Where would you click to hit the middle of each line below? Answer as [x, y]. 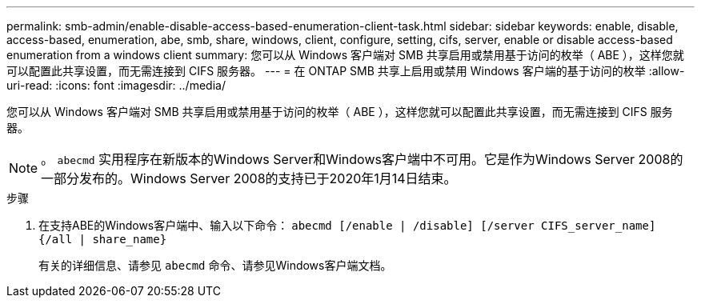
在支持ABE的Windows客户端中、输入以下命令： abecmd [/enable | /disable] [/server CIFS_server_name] [347, 225]
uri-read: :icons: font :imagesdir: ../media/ [116, 85]
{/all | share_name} [103, 239]
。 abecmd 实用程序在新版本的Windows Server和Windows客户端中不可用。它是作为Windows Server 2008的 [362, 159]
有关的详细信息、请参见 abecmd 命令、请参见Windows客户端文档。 [215, 265]
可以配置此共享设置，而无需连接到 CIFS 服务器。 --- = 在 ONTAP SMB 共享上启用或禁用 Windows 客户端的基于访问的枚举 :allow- [346, 71]
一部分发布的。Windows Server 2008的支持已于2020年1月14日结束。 [249, 178]
